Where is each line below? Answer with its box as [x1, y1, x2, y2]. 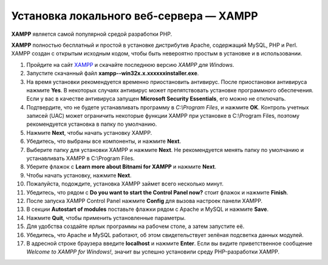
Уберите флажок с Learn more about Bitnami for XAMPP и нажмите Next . [26, 163, 217, 170]
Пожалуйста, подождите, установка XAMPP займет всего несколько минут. [26, 180, 224, 188]
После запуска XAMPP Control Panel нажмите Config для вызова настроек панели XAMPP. [26, 197, 263, 204]
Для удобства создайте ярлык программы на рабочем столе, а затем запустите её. [26, 222, 245, 230]
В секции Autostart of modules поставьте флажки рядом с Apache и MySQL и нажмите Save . [26, 205, 269, 213]
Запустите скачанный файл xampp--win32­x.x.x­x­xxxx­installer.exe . [26, 70, 199, 77]
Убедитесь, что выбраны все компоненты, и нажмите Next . [26, 137, 182, 145]
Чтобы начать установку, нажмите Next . [26, 171, 132, 179]
